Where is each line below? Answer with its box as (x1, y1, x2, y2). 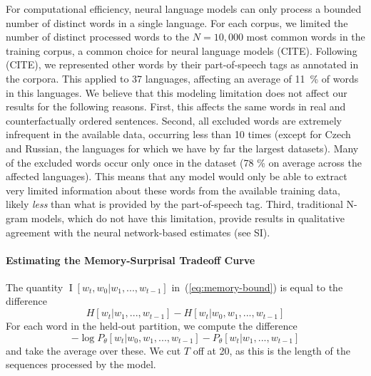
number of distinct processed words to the (6, 29, 190, 44)
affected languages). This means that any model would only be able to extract (6, 169, 347, 184)
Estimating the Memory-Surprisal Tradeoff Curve (6, 252, 255, 267)
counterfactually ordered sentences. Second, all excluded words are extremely (6, 113, 342, 127)
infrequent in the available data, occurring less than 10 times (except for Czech (6, 127, 351, 142)
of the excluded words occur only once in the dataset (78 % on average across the (6, 155, 362, 169)
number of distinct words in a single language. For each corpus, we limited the (6, 15, 348, 30)
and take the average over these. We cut (6, 343, 181, 357)
